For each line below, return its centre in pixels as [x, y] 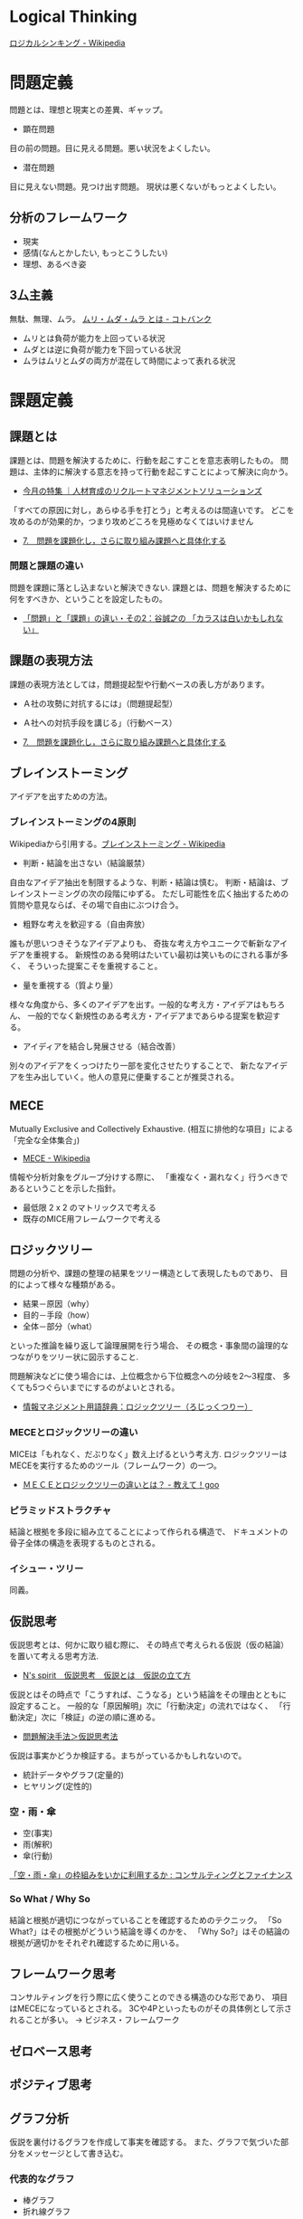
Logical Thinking [73, 17]
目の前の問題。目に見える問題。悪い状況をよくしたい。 [112, 148]
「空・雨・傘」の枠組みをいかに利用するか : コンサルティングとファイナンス [151, 1875]
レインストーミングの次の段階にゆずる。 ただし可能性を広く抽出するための [149, 893]
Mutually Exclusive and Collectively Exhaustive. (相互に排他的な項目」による [151, 1129]
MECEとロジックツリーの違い [74, 1433]
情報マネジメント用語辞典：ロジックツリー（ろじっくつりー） [137, 1407]
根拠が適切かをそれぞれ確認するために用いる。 [96, 1942]
